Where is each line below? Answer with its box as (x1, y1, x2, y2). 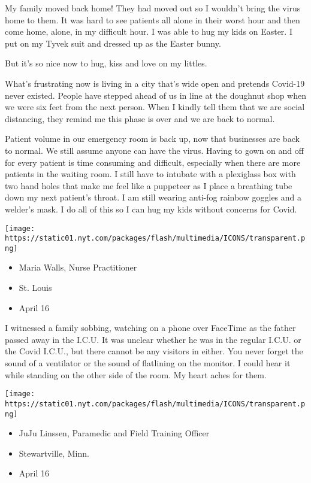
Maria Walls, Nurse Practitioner (19, 261, 137, 274)
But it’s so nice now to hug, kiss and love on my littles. (5, 57, 207, 69)
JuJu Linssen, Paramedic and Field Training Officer (19, 427, 210, 439)
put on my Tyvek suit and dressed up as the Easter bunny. (5, 37, 221, 49)
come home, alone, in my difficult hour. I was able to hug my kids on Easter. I (5, 25, 292, 38)
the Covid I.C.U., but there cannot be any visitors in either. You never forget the (5, 345, 303, 357)
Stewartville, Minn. (19, 446, 89, 459)
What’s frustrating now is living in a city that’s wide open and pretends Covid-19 (5, 77, 305, 89)
